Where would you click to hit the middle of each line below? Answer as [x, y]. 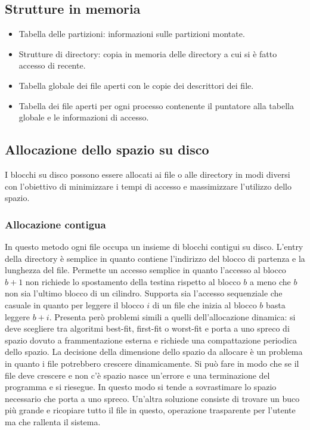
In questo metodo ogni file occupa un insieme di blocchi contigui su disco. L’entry [154, 246]
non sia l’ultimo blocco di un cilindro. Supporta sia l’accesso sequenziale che [144, 293]
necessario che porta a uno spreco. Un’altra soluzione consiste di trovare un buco [152, 398]
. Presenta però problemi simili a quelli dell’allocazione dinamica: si [172, 316]
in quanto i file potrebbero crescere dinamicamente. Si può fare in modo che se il [152, 363]
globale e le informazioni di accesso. [84, 117]
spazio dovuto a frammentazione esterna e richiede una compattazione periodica [151, 340]
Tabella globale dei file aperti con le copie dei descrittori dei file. [136, 85]
